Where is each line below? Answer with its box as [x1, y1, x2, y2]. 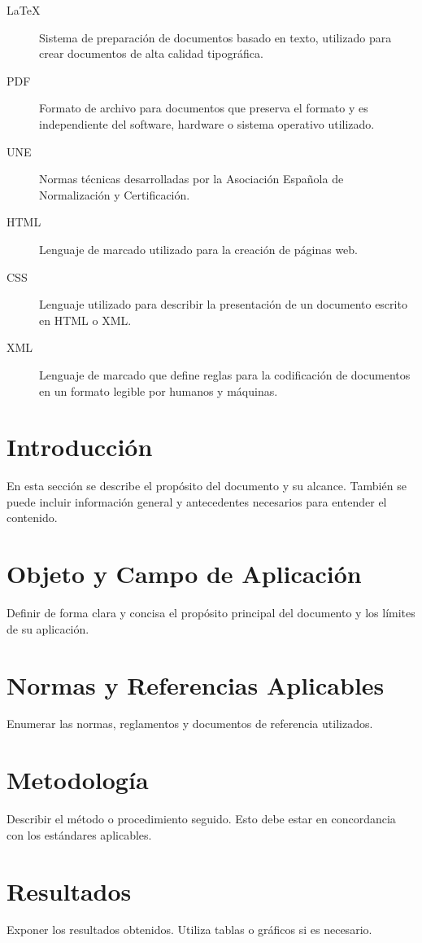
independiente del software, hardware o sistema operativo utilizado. [39, 115, 375, 132]
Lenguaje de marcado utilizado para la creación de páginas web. [39, 240, 358, 257]
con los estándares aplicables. [7, 826, 152, 843]
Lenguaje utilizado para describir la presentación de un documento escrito [39, 296, 407, 313]
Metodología [7, 763, 149, 796]
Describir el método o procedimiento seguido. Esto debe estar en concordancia [7, 810, 396, 827]
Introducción [7, 430, 153, 463]
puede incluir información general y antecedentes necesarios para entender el [7, 493, 387, 510]
